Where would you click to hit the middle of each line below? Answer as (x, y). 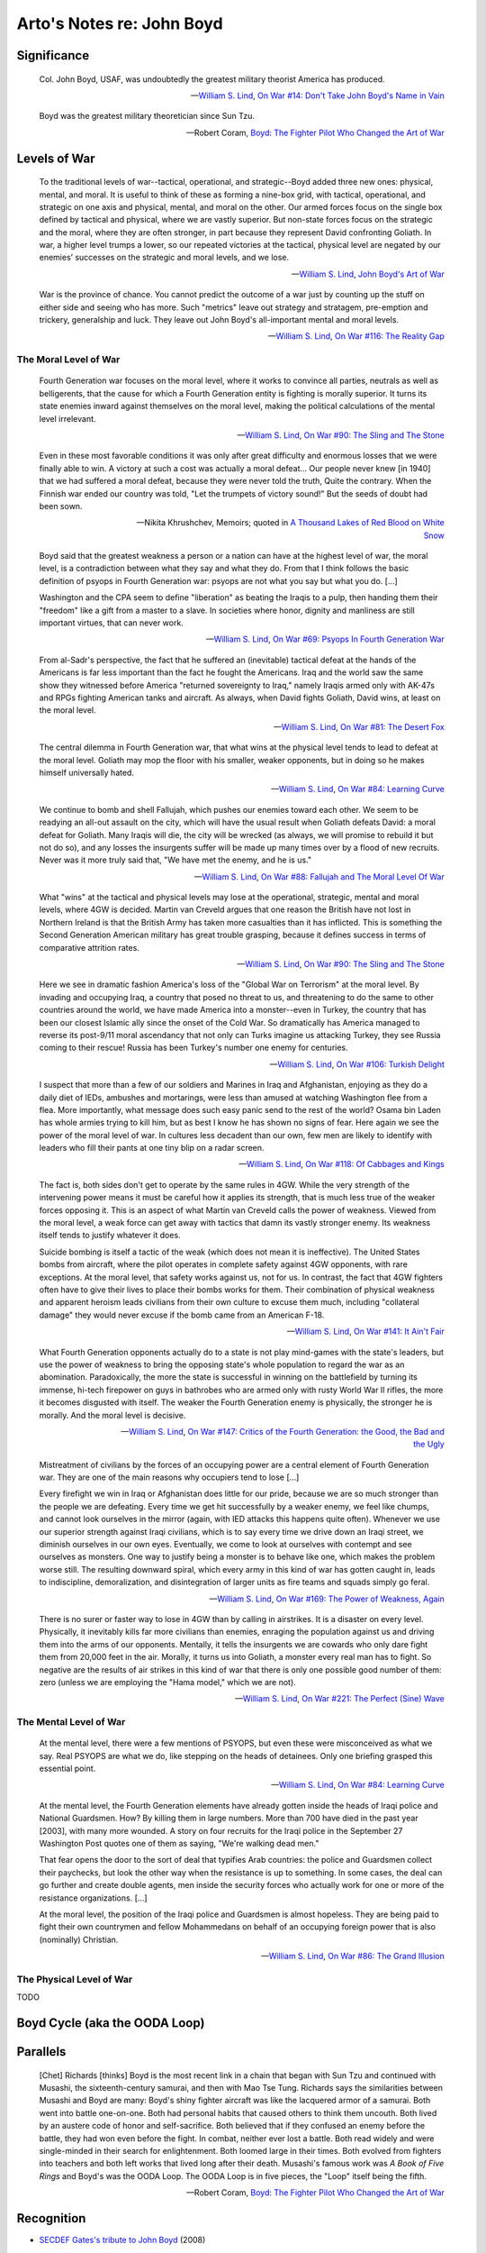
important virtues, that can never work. (111, 623)
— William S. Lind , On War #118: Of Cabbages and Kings (342, 1164)
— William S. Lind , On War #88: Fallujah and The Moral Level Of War (319, 876)
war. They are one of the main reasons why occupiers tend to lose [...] (169, 1477)
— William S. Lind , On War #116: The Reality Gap (356, 336)
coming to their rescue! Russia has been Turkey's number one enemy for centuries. (193, 1048)
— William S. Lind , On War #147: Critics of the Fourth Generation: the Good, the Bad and (283, 1431)
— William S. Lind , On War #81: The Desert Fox (359, 726)
